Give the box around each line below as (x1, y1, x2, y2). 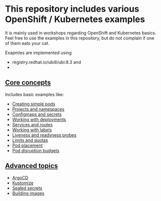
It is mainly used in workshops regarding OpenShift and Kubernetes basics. (5, 30, 157, 36)
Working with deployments (12, 116, 66, 122)
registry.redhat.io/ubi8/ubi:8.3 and (12, 59, 81, 65)
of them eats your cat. (5, 40, 50, 46)
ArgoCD (12, 175, 28, 181)
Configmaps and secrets (12, 111, 62, 117)
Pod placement (12, 142, 43, 148)
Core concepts (5, 79, 51, 87)
